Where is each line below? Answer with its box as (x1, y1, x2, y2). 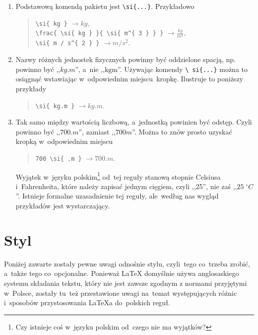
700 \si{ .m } (35, 155, 82, 162)
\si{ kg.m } (35, 102, 75, 110)
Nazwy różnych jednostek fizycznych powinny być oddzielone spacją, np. (15, 54, 236, 65)
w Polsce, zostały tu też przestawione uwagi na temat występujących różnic (4, 287, 237, 298)
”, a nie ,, (75, 64, 105, 74)
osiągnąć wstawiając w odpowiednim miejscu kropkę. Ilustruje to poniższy (15, 73, 243, 84)
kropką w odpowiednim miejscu (15, 136, 113, 146)
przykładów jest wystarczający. (15, 201, 110, 211)
